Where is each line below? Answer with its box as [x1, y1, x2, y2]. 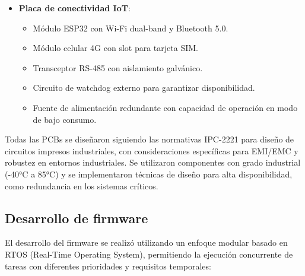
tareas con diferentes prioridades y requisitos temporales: [5, 259, 211, 272]
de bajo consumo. [33, 113, 97, 125]
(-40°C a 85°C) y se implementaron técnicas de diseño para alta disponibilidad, [5, 167, 293, 180]
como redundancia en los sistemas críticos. [5, 179, 158, 192]
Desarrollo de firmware [5, 208, 148, 227]
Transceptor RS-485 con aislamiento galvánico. [33, 61, 203, 74]
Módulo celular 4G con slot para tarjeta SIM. [33, 42, 198, 54]
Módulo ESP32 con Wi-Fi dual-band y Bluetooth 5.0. [33, 21, 228, 34]
